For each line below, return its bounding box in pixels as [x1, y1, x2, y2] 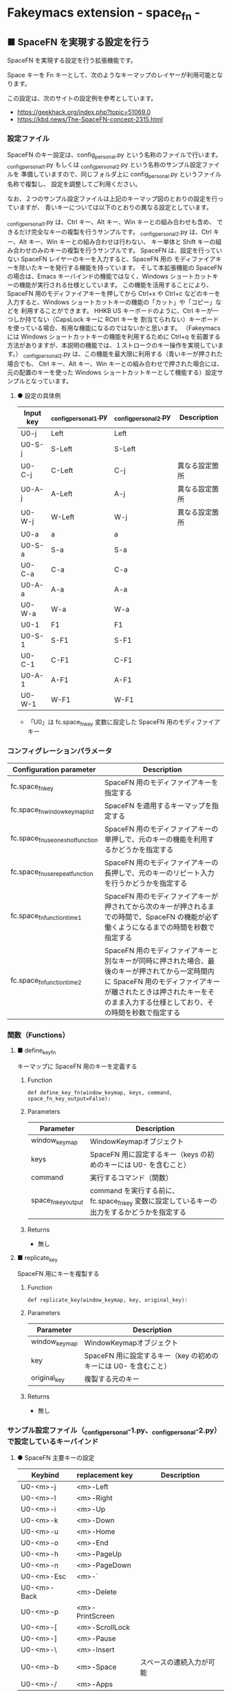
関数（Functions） [7, 1030, 70, 1039]
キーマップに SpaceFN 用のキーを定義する [16, 1062, 137, 1070]
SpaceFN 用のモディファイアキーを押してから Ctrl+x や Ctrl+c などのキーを [7, 289, 221, 297]
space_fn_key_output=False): [27, 1095, 111, 1102]
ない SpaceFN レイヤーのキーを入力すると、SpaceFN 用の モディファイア [7, 254, 216, 263]
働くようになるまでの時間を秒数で [104, 922, 215, 932]
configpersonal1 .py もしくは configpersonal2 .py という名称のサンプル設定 [7, 160, 202, 170]
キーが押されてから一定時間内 [118, 966, 215, 976]
